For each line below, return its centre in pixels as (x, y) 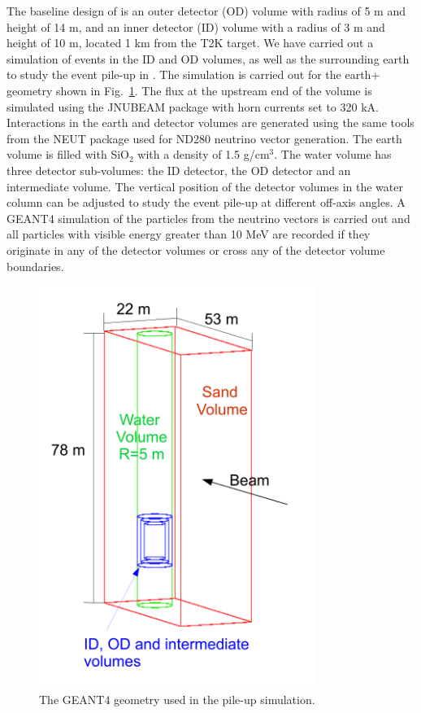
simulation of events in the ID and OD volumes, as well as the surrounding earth (208, 58)
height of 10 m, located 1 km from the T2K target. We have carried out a (190, 43)
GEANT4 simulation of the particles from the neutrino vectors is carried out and (208, 218)
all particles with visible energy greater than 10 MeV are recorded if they (189, 234)
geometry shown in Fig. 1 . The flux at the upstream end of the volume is (189, 90)
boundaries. (35, 266)
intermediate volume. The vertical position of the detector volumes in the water (205, 186)
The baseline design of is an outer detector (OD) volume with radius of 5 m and (206, 11)
